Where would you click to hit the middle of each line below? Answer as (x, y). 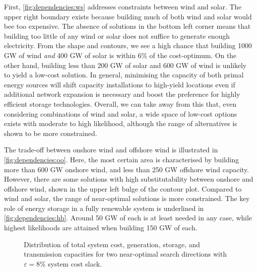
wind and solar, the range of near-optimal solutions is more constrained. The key (127, 198)
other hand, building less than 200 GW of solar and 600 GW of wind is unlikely (125, 65)
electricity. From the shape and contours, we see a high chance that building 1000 (128, 45)
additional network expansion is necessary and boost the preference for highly (122, 94)
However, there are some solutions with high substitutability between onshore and (129, 179)
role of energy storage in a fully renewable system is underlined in (104, 208)
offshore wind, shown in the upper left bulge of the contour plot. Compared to (123, 188)
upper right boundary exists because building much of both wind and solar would (128, 16)
